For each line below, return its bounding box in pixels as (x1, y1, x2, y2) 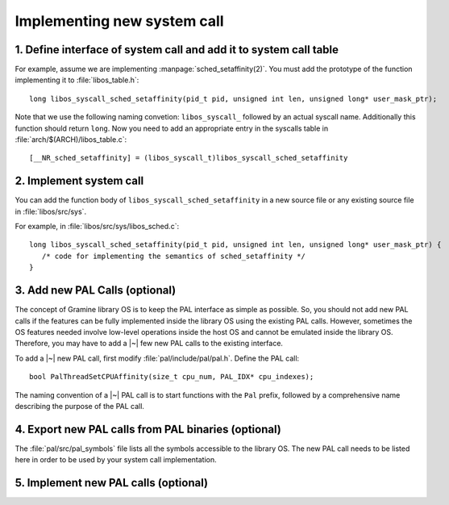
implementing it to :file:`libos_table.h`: (15, 75, 139, 85)
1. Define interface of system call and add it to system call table (15, 43, 339, 56)
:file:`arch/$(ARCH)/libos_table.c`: (15, 135, 127, 144)
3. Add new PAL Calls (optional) (15, 283, 177, 298)
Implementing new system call (15, 12, 224, 30)
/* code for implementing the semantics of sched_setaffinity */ (41, 251, 306, 261)
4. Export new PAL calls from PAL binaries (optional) (15, 422, 281, 436)
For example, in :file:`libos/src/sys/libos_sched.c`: (15, 222, 180, 232)
